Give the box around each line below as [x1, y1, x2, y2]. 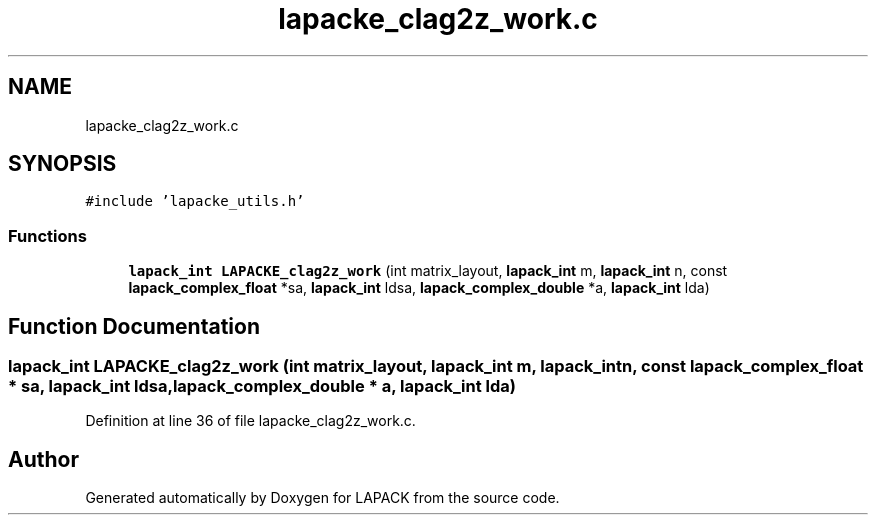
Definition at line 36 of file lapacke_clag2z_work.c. [85, 412, 416, 430]
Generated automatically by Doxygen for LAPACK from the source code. [85, 489, 560, 507]
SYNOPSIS [8, 151, 117, 177]
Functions [8, 225, 87, 246]
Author [8, 446, 79, 472]
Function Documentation [8, 313, 260, 339]
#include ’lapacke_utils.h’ [85, 193, 305, 210]
